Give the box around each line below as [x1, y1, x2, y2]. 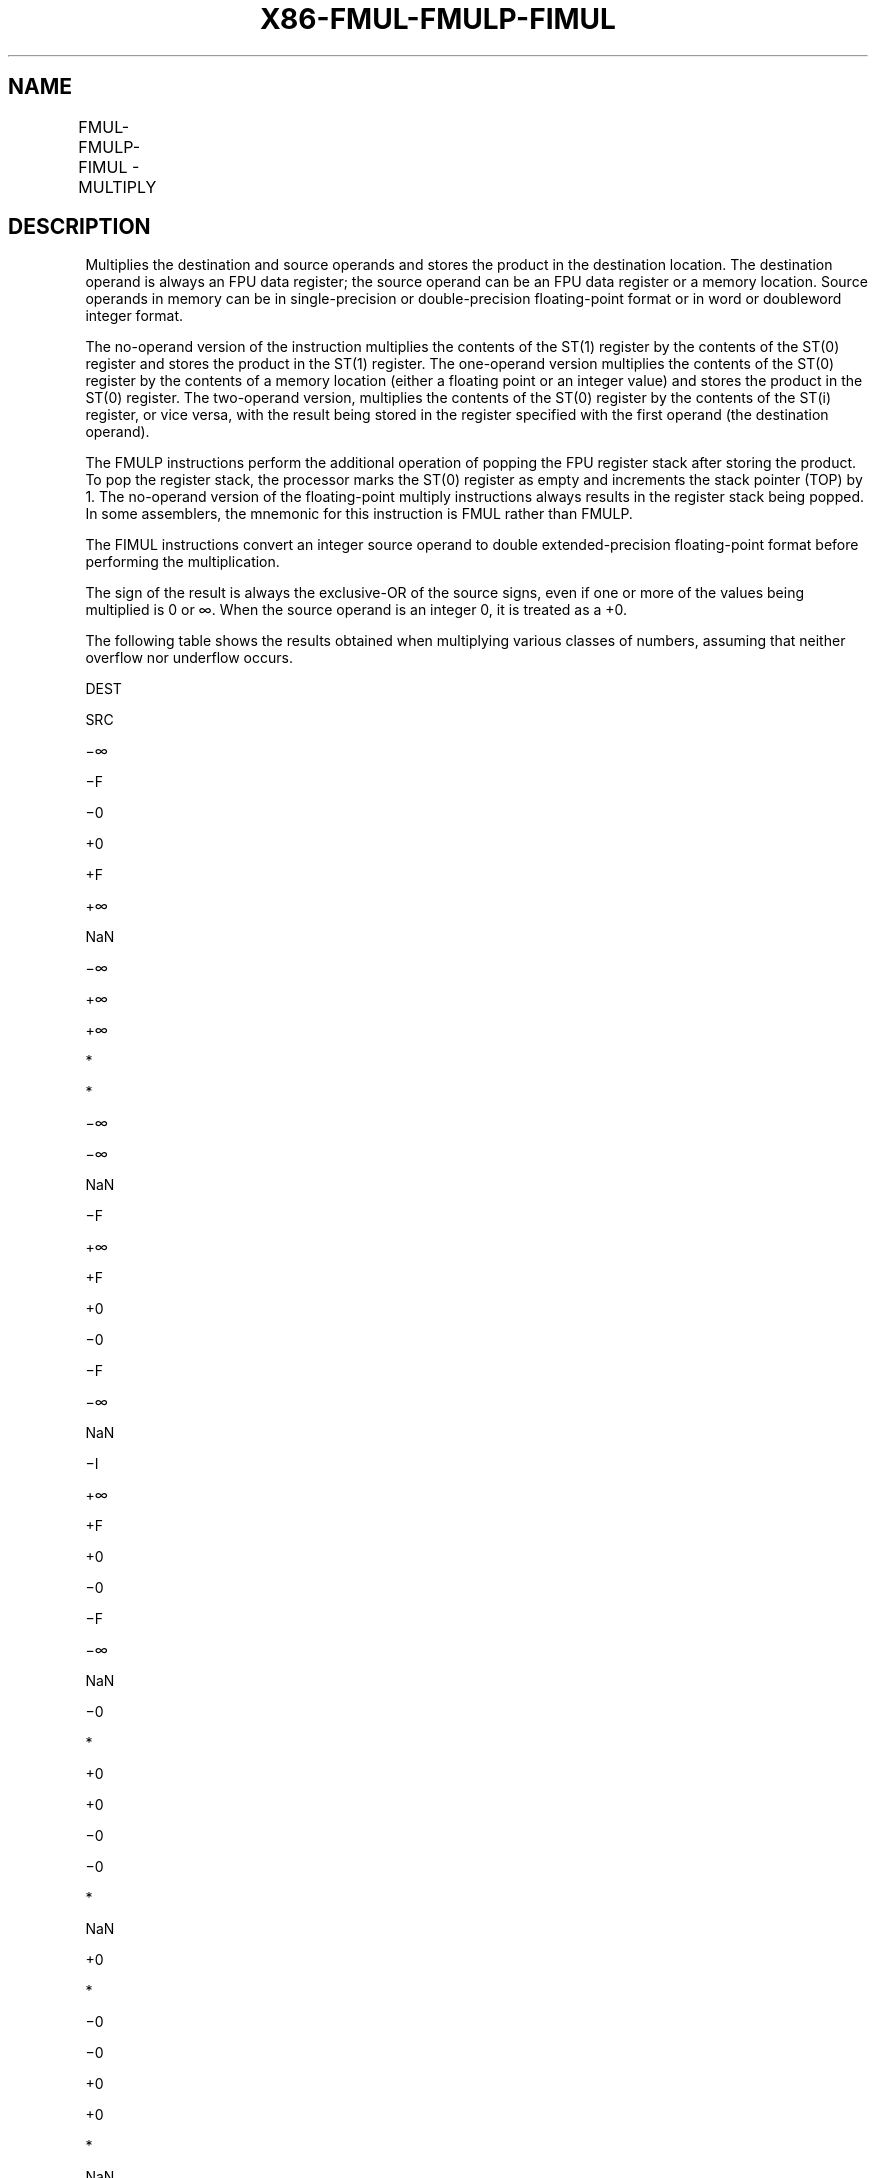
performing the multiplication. [85, 553, 280, 571]
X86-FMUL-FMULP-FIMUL [260, 2, 616, 36]
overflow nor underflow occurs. [85, 649, 293, 667]
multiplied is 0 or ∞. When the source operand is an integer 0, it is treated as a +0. [85, 601, 628, 619]
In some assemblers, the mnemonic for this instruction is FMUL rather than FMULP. [85, 505, 633, 523]
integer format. [85, 307, 184, 325]
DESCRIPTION [8, 214, 151, 240]
